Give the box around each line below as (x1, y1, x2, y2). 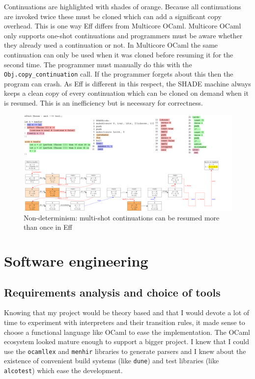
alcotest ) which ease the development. (4, 365, 123, 376)
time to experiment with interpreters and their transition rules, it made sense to (4, 317, 245, 327)
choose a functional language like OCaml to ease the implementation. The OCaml (4, 326, 251, 337)
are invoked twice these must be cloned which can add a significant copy (4, 11, 222, 21)
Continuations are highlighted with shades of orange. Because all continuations (4, 1, 241, 11)
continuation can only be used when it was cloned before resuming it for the (4, 49, 233, 59)
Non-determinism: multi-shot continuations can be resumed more (24, 212, 220, 222)
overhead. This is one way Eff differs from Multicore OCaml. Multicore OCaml (4, 21, 241, 31)
